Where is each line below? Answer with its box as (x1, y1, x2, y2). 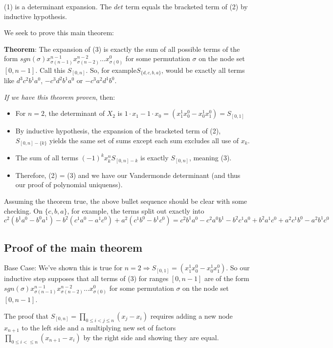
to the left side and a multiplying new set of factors (22, 322, 176, 332)
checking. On (4, 205, 43, 216)
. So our (226, 262, 250, 273)
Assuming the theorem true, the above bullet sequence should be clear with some (4, 196, 247, 206)
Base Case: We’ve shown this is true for (4, 262, 123, 273)
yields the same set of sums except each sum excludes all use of (49, 135, 239, 145)
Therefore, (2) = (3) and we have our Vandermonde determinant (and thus (15, 170, 241, 180)
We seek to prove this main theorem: (4, 27, 114, 38)
